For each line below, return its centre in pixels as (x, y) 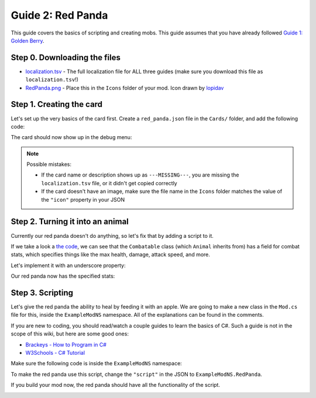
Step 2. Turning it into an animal (70, 222)
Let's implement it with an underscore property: (68, 265)
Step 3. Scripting (42, 293)
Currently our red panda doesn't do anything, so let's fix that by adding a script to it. (112, 236)
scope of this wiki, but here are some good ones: (70, 334)
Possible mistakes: (49, 164)
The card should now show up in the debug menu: (71, 137)
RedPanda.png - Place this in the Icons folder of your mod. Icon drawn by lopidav (125, 88)
